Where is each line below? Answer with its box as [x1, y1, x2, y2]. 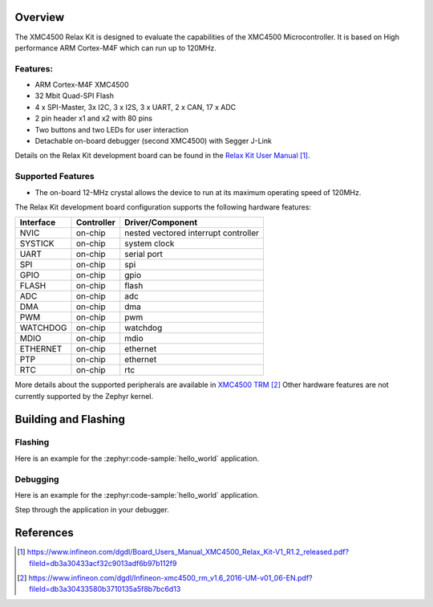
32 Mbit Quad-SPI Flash [34, 91, 114, 100]
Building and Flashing [14, 412, 126, 426]
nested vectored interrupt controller [124, 227, 260, 238]
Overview [14, 10, 65, 24]
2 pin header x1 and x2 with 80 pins [34, 113, 152, 124]
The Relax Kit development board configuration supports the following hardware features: [14, 202, 312, 212]
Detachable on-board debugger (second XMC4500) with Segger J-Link [34, 136, 273, 145]
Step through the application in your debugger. [14, 505, 170, 515]
